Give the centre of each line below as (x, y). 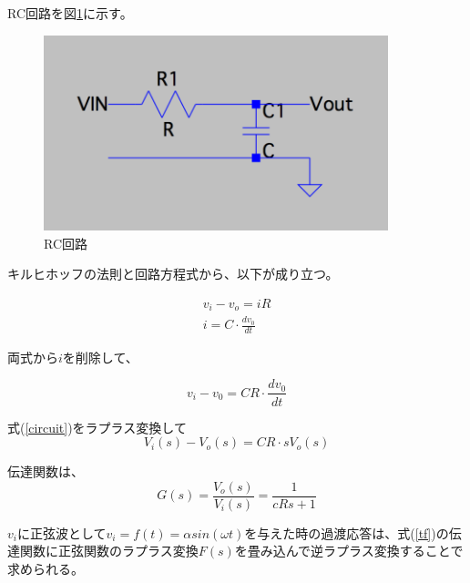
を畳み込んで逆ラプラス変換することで (349, 551)
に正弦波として (61, 532)
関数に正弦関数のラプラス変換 (109, 551)
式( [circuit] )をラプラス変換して (97, 427)
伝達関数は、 (46, 471)
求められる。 (46, 568)
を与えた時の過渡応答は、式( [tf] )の (347, 532)
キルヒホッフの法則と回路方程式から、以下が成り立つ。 (173, 274)
